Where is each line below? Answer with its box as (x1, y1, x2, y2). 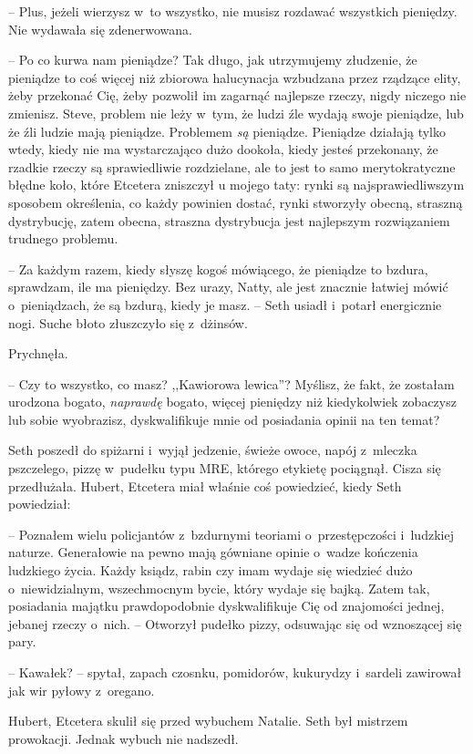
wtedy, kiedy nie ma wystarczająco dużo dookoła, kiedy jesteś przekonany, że (8, 139, 438, 159)
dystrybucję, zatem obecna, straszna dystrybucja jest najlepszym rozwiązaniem (8, 211, 450, 230)
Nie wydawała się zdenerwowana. (8, 19, 192, 38)
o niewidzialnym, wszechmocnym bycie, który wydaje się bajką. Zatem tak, (8, 578, 430, 597)
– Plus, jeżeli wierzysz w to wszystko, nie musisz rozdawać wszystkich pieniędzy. (8, 2, 458, 20)
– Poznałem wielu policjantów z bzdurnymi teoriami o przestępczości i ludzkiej (8, 524, 454, 543)
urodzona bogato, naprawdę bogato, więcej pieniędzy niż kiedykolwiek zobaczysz (8, 392, 457, 411)
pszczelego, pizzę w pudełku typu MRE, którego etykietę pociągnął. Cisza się (8, 459, 441, 478)
